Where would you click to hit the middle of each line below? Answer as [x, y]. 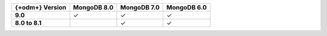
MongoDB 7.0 [140, 7]
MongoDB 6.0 [187, 7]
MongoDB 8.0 [93, 7]
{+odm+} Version [41, 7]
